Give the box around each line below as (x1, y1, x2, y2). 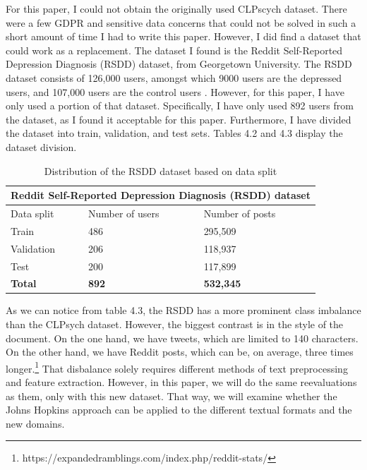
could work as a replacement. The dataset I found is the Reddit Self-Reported (6, 42, 343, 57)
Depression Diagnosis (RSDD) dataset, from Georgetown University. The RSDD (6, 56, 352, 71)
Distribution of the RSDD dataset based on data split (44, 163, 277, 178)
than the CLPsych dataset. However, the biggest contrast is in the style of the (6, 317, 344, 332)
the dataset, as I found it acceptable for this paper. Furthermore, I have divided (6, 112, 351, 126)
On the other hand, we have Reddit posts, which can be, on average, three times (6, 344, 354, 359)
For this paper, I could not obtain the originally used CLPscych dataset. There (6, 1, 347, 16)
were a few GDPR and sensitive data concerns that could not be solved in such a (6, 15, 356, 30)
